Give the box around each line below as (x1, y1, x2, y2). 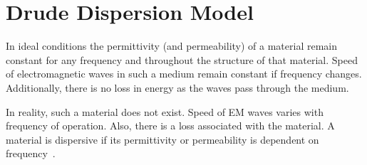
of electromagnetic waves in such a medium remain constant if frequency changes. (6, 66, 362, 81)
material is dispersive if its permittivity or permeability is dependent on (6, 132, 319, 147)
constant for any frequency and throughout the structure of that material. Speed (6, 52, 358, 67)
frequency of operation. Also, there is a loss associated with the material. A (6, 118, 335, 133)
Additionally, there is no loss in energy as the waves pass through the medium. (6, 80, 349, 95)
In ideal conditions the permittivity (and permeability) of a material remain (6, 38, 337, 53)
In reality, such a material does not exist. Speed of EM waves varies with (6, 104, 324, 119)
